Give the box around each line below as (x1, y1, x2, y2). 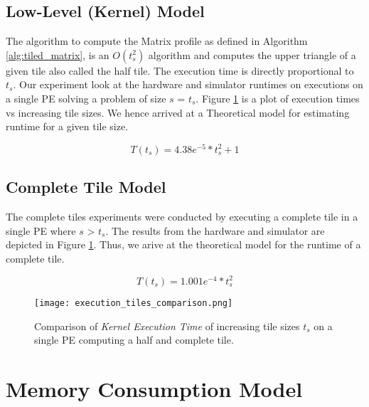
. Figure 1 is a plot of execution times (196, 90, 360, 105)
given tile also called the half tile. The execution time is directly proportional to (6, 63, 354, 78)
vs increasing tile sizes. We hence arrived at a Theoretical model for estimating (6, 105, 350, 120)
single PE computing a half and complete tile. (34, 332, 234, 347)
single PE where (6, 223, 76, 238)
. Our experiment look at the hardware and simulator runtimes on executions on (13, 77, 363, 92)
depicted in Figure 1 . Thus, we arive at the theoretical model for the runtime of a (6, 237, 361, 252)
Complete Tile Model (6, 176, 166, 198)
